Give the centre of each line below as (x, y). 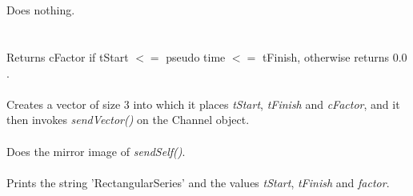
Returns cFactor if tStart (68, 56)
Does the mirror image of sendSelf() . (96, 151)
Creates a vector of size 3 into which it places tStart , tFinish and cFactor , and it (203, 104)
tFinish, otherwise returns (325, 56)
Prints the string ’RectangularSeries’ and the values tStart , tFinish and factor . (198, 182)
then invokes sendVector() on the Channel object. (128, 120)
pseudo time (196, 56)
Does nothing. (41, 10)
